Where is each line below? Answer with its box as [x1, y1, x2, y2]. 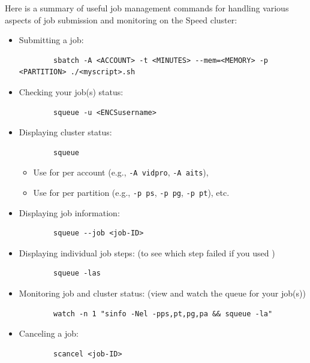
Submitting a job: [19, 34, 84, 46]
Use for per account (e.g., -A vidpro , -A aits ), [33, 166, 209, 179]
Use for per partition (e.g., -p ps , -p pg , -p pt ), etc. [33, 186, 230, 198]
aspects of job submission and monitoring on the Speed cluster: [5, 13, 237, 26]
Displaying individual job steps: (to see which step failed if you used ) [19, 246, 275, 259]
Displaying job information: [19, 206, 120, 219]
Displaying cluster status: [19, 126, 112, 138]
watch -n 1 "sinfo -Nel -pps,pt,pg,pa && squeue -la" [53, 309, 273, 318]
